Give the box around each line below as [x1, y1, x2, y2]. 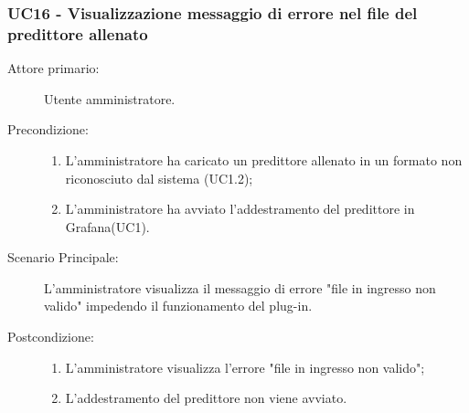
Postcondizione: [7, 327, 94, 346]
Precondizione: [7, 120, 89, 139]
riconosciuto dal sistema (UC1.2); [65, 168, 253, 187]
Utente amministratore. [44, 89, 176, 108]
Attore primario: [7, 58, 100, 78]
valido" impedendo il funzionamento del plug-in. [44, 296, 313, 315]
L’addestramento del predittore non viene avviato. [65, 388, 347, 408]
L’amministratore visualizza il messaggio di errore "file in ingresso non [44, 278, 436, 297]
